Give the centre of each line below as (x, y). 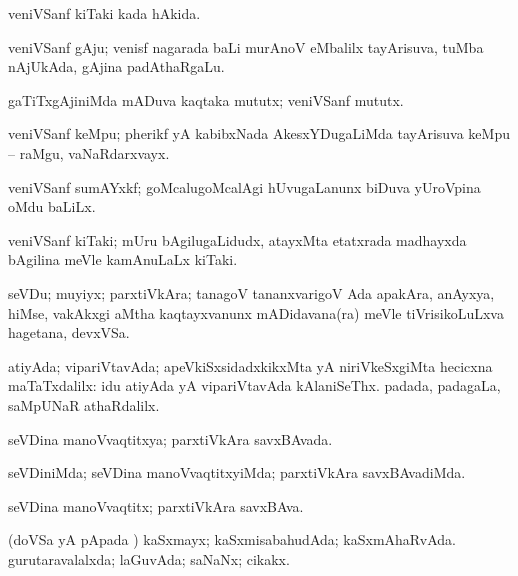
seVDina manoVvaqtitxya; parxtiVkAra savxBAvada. (170, 438)
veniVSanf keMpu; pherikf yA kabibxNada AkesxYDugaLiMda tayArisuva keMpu (259, 133)
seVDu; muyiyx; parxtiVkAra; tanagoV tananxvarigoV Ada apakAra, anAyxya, (251, 292)
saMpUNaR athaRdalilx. (84, 404)
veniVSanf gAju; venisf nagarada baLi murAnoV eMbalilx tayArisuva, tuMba (246, 46)
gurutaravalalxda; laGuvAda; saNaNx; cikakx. (149, 558)
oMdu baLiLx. (52, 206)
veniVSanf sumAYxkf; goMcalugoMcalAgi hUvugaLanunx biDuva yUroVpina (244, 186)
